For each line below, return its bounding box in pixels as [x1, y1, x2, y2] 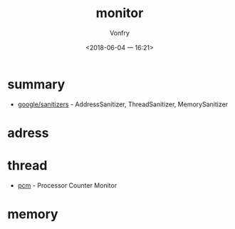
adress [7, 125, 49, 141]
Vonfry [109, 29, 130, 37]
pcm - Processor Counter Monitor [17, 180, 117, 190]
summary [7, 76, 66, 92]
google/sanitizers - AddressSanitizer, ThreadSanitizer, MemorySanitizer [17, 100, 229, 108]
